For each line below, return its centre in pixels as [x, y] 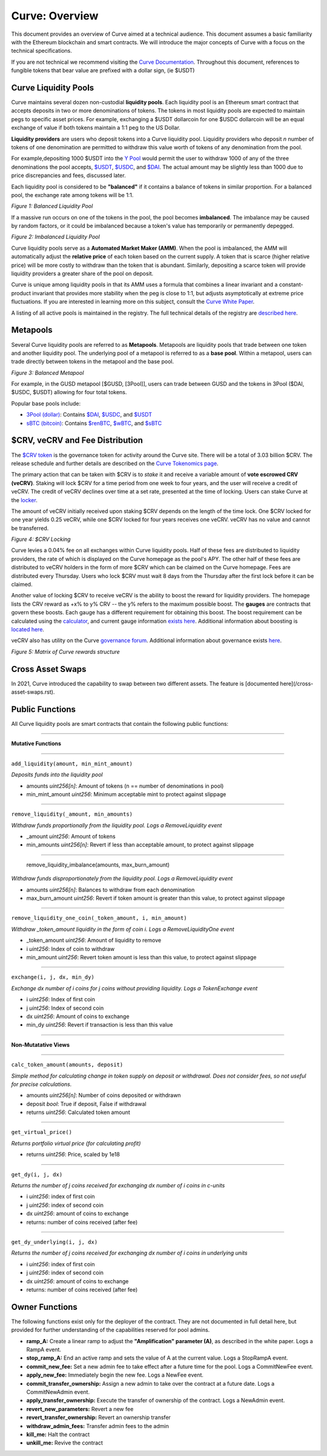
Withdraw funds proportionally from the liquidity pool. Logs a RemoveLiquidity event [117, 825]
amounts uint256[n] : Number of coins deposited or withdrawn [104, 1095]
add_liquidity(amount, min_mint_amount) [72, 763]
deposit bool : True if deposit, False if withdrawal [86, 1104]
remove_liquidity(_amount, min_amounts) [72, 814]
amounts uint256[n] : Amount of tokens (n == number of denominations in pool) [125, 786]
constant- [291, 284]
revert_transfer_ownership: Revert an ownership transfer [98, 1417]
